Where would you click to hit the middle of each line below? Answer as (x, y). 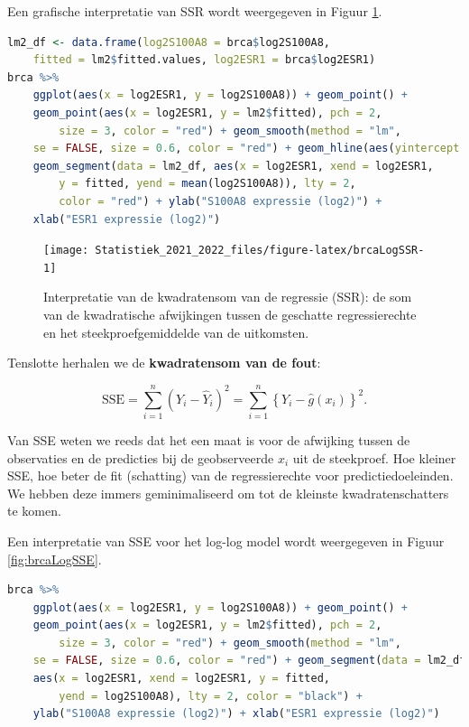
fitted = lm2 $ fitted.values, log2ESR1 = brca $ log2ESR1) (204, 60)
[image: (66, 251)
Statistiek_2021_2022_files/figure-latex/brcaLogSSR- (260, 251)
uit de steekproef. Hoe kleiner (374, 457)
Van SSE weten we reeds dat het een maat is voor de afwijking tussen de (209, 439)
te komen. (34, 511)
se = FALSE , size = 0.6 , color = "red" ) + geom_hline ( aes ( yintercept (246, 149)
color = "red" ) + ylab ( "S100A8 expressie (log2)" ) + (221, 201)
